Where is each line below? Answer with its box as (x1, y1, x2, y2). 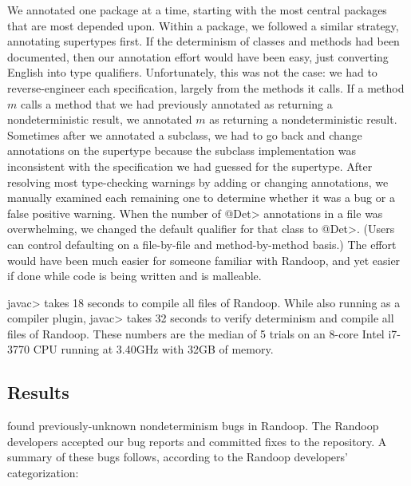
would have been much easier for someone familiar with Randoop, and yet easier (7, 251, 401, 268)
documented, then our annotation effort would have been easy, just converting (7, 48, 389, 65)
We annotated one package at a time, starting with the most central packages (7, 2, 387, 18)
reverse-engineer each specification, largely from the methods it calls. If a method (7, 79, 405, 96)
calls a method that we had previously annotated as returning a (20, 95, 333, 112)
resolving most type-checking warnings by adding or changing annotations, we (7, 173, 389, 190)
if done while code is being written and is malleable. (7, 267, 262, 284)
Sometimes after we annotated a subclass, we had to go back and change (7, 126, 362, 143)
